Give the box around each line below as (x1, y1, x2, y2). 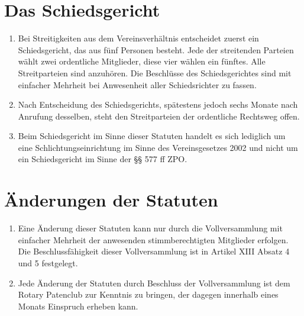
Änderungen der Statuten (4, 188, 218, 212)
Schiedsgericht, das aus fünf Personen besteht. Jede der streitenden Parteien (18, 43, 294, 56)
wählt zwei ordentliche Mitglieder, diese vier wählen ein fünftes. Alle (18, 55, 266, 67)
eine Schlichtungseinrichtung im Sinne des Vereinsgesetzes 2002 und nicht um (18, 141, 298, 153)
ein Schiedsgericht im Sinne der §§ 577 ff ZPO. (18, 153, 187, 165)
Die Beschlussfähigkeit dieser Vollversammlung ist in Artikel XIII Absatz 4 (18, 245, 290, 257)
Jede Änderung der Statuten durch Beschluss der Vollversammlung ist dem (18, 276, 290, 289)
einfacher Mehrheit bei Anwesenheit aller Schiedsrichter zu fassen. (18, 78, 257, 91)
